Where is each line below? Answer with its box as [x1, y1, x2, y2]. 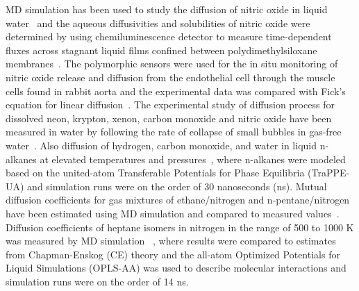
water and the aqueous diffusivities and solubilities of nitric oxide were [6, 15, 310, 30]
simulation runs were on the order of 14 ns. [6, 274, 189, 288]
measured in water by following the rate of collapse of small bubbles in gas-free [6, 124, 342, 139]
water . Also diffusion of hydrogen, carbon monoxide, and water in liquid [6, 138, 317, 152]
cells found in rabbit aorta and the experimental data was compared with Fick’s [6, 83, 346, 98]
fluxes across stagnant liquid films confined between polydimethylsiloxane [6, 42, 317, 57]
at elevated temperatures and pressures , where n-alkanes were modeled [40, 151, 346, 166]
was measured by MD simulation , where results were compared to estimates [6, 233, 336, 248]
